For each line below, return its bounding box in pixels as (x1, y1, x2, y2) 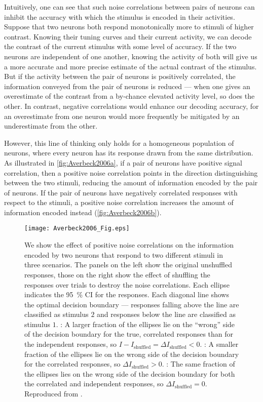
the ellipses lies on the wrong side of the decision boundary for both (24, 368, 235, 379)
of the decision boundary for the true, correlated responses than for (24, 329, 234, 339)
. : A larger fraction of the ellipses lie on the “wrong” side (56, 318, 235, 329)
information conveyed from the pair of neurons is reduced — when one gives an (4, 81, 250, 91)
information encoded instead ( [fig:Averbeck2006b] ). (4, 207, 162, 217)
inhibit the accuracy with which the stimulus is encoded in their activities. (4, 11, 235, 22)
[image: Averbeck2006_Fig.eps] (24, 225, 130, 232)
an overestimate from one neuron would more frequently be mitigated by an (4, 110, 240, 121)
